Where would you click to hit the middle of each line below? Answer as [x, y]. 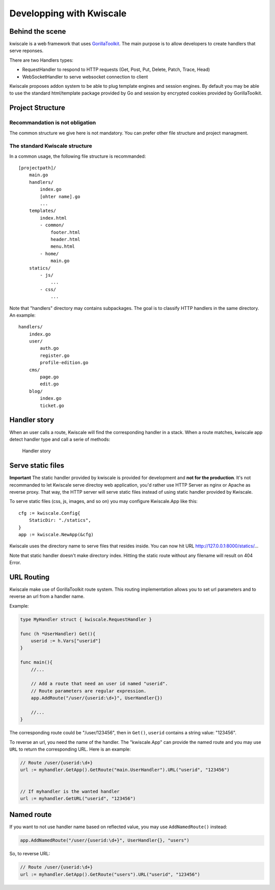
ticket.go [52, 405]
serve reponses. [26, 51]
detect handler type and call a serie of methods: [60, 439]
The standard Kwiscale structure [51, 146]
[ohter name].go [60, 196]
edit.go [49, 384]
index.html [53, 218]
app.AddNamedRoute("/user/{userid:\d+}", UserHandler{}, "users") [105, 840]
